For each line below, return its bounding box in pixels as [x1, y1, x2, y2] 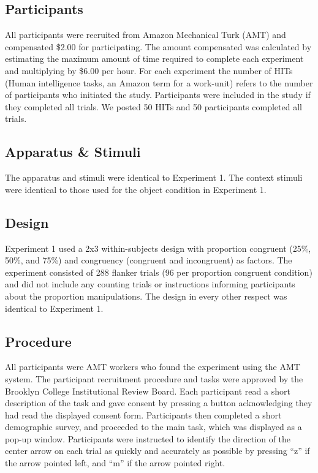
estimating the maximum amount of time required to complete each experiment [5, 52, 304, 65]
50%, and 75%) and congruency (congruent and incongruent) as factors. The [5, 254, 292, 267]
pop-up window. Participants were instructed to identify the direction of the [5, 432, 291, 445]
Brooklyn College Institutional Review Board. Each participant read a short [5, 384, 290, 397]
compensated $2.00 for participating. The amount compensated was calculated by [5, 40, 312, 53]
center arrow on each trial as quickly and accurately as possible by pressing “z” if [5, 444, 310, 457]
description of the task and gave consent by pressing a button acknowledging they [5, 396, 312, 409]
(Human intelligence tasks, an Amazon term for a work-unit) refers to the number [5, 76, 313, 89]
